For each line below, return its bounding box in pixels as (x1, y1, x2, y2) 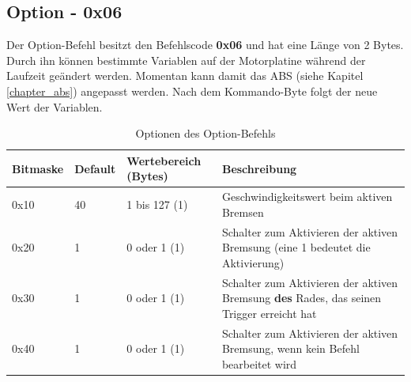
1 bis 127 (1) (126, 196, 188, 212)
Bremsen (221, 203, 264, 220)
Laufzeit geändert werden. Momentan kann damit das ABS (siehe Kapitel (6, 67, 364, 84)
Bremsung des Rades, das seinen (221, 289, 382, 306)
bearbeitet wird (221, 355, 297, 372)
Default (74, 160, 116, 176)
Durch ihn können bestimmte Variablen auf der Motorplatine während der (6, 51, 366, 68)
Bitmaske (12, 160, 64, 176)
